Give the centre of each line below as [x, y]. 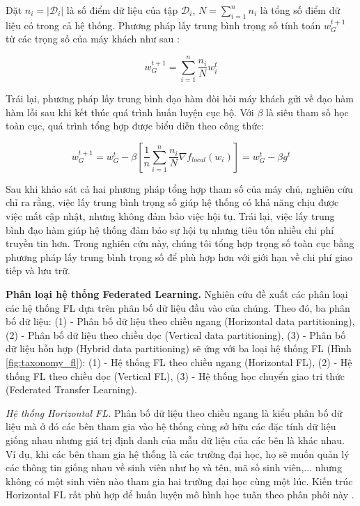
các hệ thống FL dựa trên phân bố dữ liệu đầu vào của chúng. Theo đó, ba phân [178, 307]
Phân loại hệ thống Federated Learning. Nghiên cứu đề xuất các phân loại [177, 294]
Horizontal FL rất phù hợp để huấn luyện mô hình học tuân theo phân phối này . [180, 495]
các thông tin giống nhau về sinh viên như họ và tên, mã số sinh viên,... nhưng [174, 467]
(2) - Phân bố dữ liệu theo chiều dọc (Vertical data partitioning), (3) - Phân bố [176, 334]
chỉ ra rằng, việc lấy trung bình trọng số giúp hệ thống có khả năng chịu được [172, 202]
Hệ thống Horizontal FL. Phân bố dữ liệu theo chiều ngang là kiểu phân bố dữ [174, 412]
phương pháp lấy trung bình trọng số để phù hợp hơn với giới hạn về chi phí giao [179, 256]
